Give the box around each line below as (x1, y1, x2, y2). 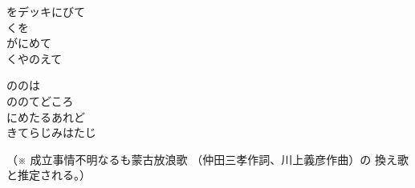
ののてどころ (6, 92, 74, 109)
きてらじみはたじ (6, 124, 96, 141)
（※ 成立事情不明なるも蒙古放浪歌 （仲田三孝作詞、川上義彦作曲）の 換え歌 (6, 150, 409, 167)
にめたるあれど (6, 108, 85, 125)
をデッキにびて (6, 3, 85, 19)
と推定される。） (6, 166, 91, 183)
